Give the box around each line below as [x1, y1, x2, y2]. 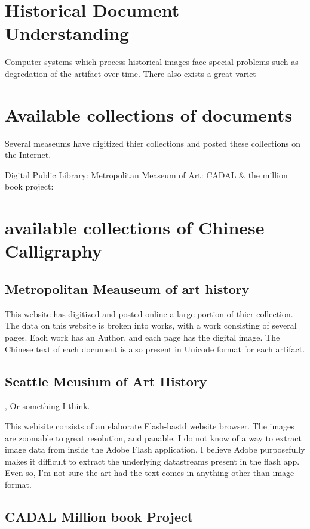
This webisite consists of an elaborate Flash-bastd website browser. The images [5, 419, 294, 432]
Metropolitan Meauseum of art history [5, 279, 250, 298]
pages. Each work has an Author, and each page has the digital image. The [5, 330, 280, 343]
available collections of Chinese [5, 215, 265, 240]
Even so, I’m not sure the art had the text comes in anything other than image [5, 466, 294, 479]
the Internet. [5, 149, 51, 161]
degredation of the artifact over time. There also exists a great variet [5, 67, 256, 79]
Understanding [5, 21, 130, 45]
